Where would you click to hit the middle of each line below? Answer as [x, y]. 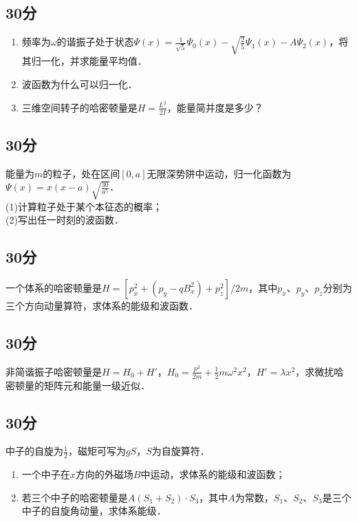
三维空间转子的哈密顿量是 [79, 107]
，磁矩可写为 [97, 451]
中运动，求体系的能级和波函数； [213, 474]
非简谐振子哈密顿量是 [54, 371]
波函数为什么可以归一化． [79, 84]
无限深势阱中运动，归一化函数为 [219, 173]
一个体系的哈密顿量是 [54, 287]
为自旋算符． [181, 451]
